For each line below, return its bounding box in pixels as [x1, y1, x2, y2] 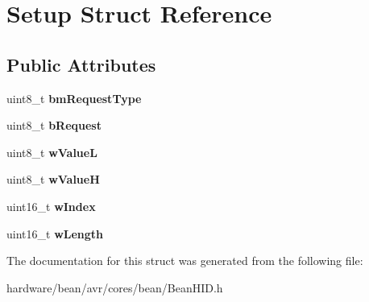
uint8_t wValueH [6, 171, 100, 188]
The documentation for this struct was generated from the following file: [6, 252, 363, 269]
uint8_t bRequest [6, 117, 102, 134]
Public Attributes [6, 52, 156, 77]
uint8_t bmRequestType [6, 89, 142, 106]
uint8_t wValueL [6, 143, 97, 160]
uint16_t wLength [6, 225, 104, 242]
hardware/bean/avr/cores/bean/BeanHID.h [6, 279, 223, 296]
